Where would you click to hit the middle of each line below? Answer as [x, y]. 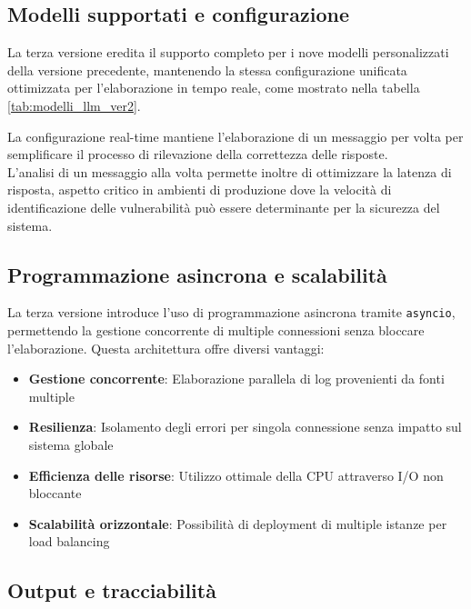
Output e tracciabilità [112, 590]
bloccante [55, 493]
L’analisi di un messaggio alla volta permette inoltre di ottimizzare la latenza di [230, 171]
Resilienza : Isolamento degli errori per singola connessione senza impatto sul [245, 427]
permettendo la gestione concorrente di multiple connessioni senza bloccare [216, 330]
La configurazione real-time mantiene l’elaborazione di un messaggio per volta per [235, 136]
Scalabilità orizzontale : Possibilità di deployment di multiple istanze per [238, 523]
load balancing [69, 541]
